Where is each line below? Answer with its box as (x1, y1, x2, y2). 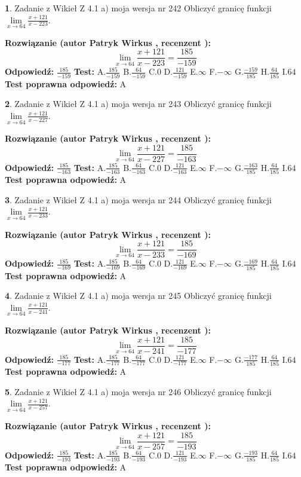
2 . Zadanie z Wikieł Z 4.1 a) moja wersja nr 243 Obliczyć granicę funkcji (5, 97, 272, 110)
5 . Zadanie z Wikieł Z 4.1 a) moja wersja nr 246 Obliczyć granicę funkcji (5, 385, 272, 398)
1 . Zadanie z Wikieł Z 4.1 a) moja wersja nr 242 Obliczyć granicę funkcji (5, 2, 272, 14)
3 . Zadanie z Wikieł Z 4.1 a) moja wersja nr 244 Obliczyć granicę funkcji (5, 193, 272, 206)
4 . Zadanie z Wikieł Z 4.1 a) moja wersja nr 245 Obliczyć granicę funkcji (5, 289, 272, 302)
